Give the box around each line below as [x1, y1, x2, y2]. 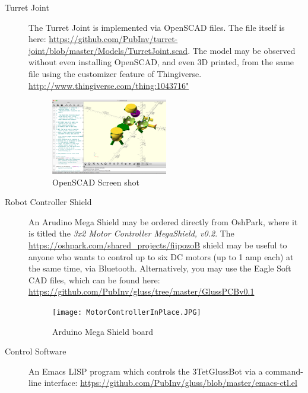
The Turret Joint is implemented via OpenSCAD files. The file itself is [28, 21, 285, 33]
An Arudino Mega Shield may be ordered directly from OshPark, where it [28, 215, 298, 228]
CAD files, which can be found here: [28, 273, 160, 286]
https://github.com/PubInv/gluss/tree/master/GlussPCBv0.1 [28, 285, 255, 298]
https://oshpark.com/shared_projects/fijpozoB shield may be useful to [28, 239, 287, 251]
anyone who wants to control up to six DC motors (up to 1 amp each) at [28, 250, 294, 263]
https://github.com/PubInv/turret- [49, 33, 178, 45]
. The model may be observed [188, 44, 296, 56]
